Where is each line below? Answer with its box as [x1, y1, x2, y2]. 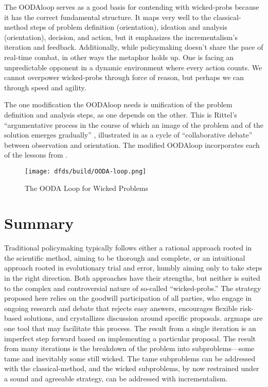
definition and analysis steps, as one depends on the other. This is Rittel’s [4, 109, 237, 120]
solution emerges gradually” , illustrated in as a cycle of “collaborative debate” [4, 129, 253, 140]
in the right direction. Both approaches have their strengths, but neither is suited [4, 273, 260, 283]
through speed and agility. [4, 82, 86, 92]
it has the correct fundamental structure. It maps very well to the [4, 11, 211, 22]
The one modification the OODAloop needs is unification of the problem [4, 99, 233, 110]
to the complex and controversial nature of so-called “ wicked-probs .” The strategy [4, 282, 261, 293]
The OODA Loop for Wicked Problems [25, 182, 148, 193]
